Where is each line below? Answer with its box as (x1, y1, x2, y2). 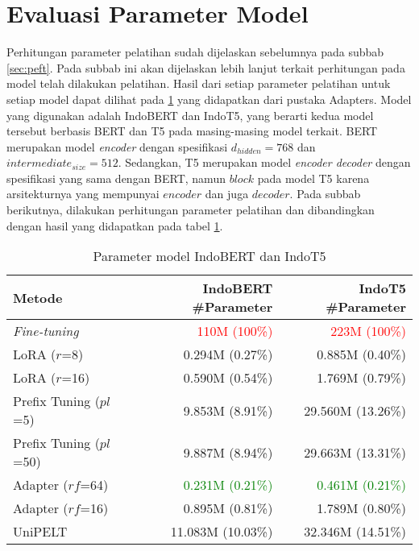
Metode (13, 288, 63, 307)
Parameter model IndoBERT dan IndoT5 (93, 246, 326, 266)
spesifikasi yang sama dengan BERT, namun (6, 169, 226, 186)
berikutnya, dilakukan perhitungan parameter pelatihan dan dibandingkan (6, 201, 375, 218)
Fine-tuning (13, 321, 79, 341)
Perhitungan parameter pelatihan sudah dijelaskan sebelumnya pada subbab (6, 43, 384, 60)
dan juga (205, 185, 249, 202)
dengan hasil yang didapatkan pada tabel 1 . (6, 217, 223, 234)
